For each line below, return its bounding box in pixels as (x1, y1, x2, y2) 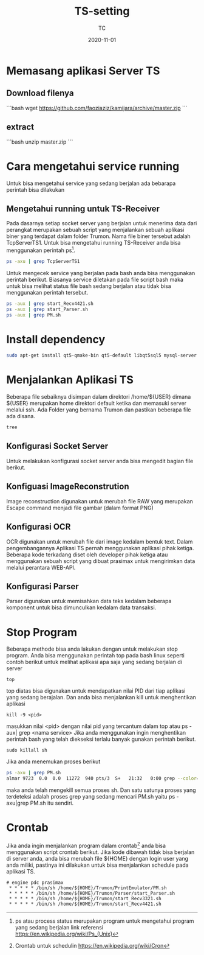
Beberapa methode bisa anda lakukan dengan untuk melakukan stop (6, 645, 178, 652)
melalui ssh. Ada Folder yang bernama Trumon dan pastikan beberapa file (6, 406, 191, 413)
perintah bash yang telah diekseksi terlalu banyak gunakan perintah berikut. (6, 735, 196, 743)
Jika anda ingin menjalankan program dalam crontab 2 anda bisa (6, 841, 166, 849)
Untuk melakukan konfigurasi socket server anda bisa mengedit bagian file (6, 457, 194, 464)
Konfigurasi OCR (6, 522, 71, 532)
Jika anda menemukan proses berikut (6, 758, 101, 765)
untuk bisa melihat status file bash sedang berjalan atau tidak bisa (6, 282, 171, 290)
